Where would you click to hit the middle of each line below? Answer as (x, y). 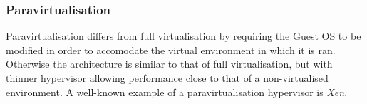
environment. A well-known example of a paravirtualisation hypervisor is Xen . (177, 92)
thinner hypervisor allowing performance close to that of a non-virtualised (167, 78)
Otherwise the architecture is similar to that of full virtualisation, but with (169, 64)
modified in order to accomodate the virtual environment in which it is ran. (171, 50)
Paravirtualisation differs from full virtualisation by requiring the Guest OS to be (183, 36)
